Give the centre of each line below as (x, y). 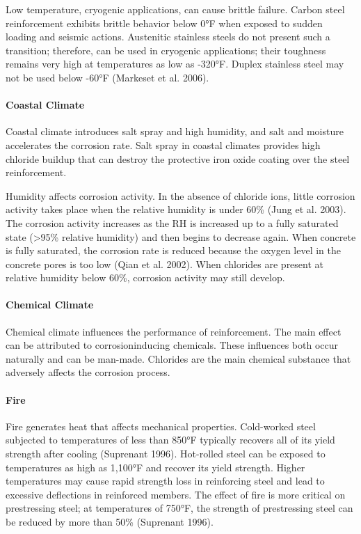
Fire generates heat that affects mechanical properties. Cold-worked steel (161, 426)
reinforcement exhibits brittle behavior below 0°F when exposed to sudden (164, 23)
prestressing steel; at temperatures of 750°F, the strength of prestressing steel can (179, 508)
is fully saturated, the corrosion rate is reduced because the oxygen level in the (174, 250)
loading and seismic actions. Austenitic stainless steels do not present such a (168, 37)
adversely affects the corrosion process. (88, 372)
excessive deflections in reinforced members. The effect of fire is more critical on (176, 494)
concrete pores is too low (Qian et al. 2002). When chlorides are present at (165, 264)
